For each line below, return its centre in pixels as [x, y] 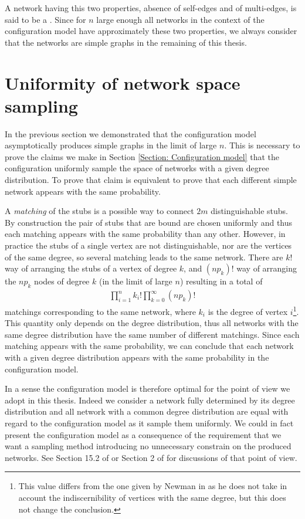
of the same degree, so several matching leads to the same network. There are [144, 257]
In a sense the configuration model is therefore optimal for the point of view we [148, 389]
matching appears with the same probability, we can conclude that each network [149, 346]
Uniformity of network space [123, 82]
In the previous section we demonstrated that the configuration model [131, 133]
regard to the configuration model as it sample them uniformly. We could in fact [149, 423]
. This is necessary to [262, 145]
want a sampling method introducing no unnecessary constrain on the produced [148, 446]
